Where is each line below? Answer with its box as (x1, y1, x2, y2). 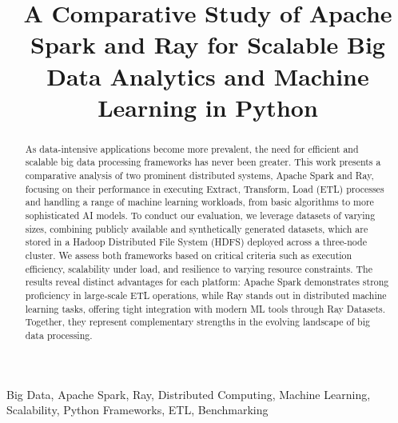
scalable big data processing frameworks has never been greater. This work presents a (25, 155, 381, 169)
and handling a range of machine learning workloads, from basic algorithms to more (25, 195, 374, 209)
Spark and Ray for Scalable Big (30, 28, 385, 61)
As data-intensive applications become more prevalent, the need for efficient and (25, 142, 359, 155)
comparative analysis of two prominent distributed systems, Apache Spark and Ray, (25, 169, 374, 182)
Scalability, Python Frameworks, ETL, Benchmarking (6, 401, 269, 418)
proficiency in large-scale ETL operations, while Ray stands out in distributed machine (25, 288, 387, 301)
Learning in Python (98, 90, 318, 123)
